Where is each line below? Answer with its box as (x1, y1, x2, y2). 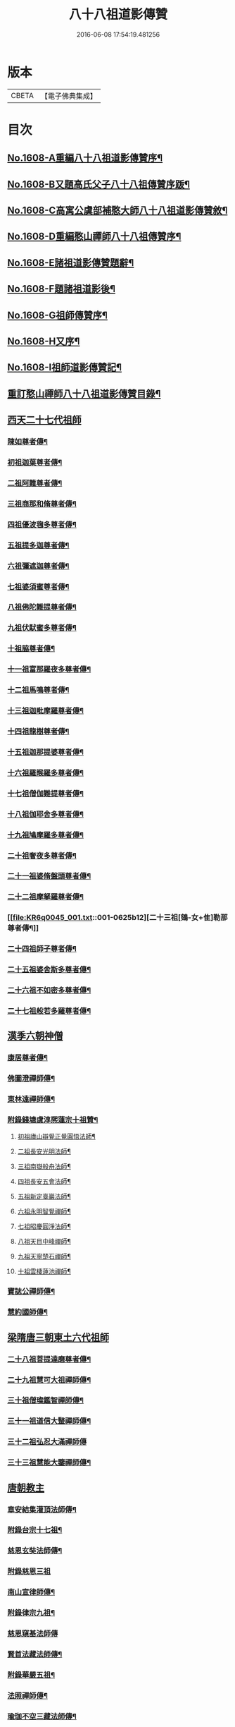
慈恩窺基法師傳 (7, 1629, 58, 1639)
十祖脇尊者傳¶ (7, 643, 55, 653)
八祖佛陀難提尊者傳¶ (7, 602, 77, 612)
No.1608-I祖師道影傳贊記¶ (7, 361, 122, 374)
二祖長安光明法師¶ (17, 1147, 72, 1156)
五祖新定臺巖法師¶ (17, 1192, 72, 1201)
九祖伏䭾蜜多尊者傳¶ (7, 623, 77, 633)
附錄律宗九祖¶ (7, 1608, 55, 1618)
